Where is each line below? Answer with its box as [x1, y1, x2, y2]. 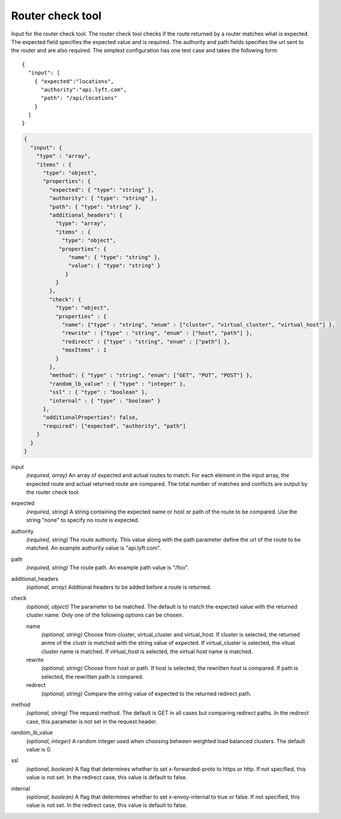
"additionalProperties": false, [43, 414, 139, 421]
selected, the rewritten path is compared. [41, 673, 144, 680]
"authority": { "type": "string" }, [49, 195, 158, 202]
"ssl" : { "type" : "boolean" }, [49, 389, 148, 396]
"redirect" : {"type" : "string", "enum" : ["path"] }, [61, 338, 231, 345]
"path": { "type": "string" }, [49, 203, 142, 210]
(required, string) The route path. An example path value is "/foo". [26, 564, 189, 571]
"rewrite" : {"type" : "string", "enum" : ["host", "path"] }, [61, 330, 253, 337]
